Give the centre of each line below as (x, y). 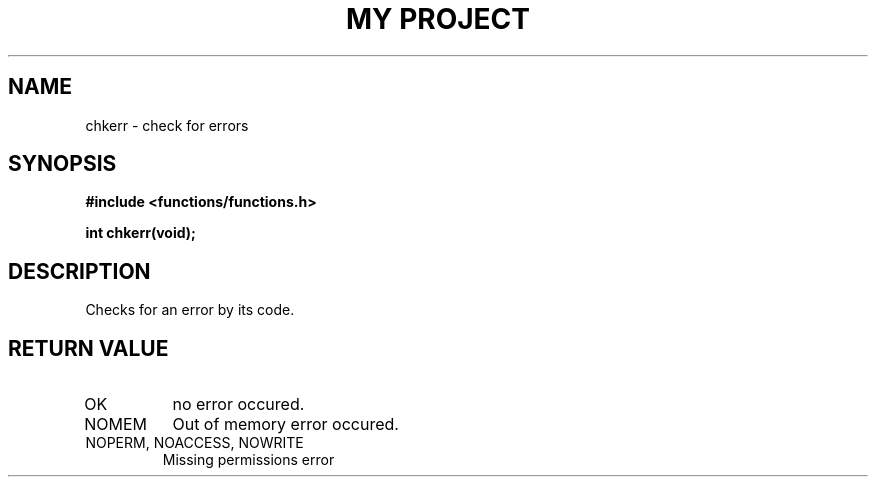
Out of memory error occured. (285, 424)
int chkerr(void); (140, 233)
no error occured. (238, 404)
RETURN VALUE (88, 348)
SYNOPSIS (62, 164)
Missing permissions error (248, 460)
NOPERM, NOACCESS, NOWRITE (194, 443)
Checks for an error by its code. (190, 310)
